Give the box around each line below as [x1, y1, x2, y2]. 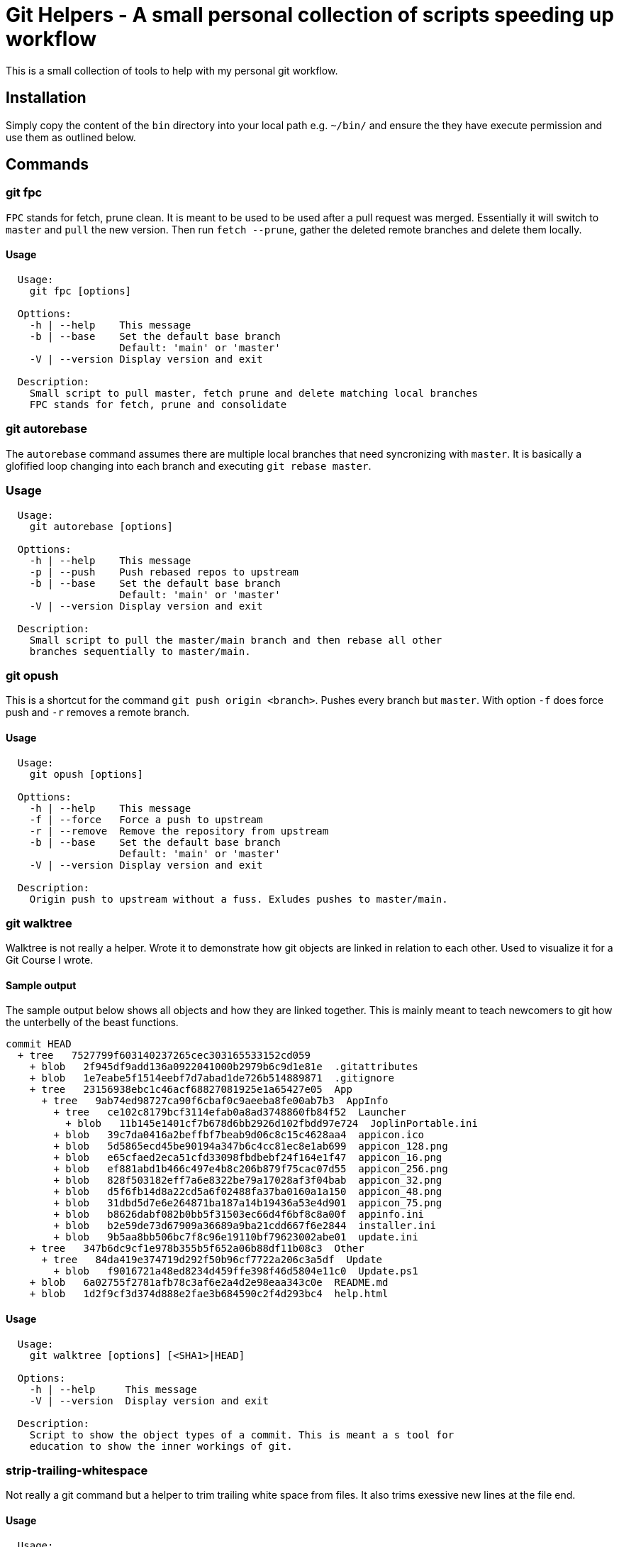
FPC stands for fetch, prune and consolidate [29, 399, 287, 411]
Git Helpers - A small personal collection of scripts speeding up [6, 3, 614, 27]
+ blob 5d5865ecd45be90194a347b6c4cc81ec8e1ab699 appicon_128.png [53, 1140, 448, 1152]
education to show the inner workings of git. [29, 1440, 293, 1452]
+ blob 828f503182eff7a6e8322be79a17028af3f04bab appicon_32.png [53, 1174, 442, 1187]
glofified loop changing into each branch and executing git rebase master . [6, 459, 372, 472]
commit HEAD [6, 1038, 72, 1050]
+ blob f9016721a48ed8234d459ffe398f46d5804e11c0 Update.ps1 [53, 1265, 418, 1277]
